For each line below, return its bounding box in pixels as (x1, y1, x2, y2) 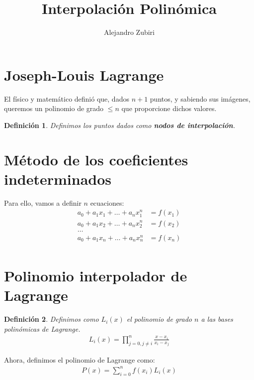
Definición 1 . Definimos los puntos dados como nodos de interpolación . (4, 120, 235, 130)
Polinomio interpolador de (4, 265, 187, 285)
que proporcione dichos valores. (121, 103, 217, 114)
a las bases (201, 314, 233, 324)
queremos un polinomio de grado (4, 103, 104, 114)
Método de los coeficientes (4, 149, 188, 169)
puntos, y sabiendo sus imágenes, (150, 93, 251, 104)
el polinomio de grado (126, 314, 192, 324)
